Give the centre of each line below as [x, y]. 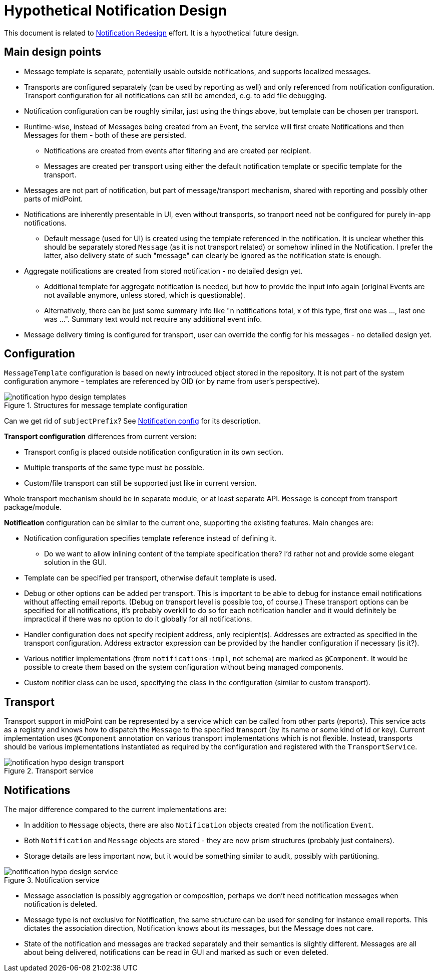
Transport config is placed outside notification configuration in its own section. [154, 452]
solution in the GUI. [76, 562]
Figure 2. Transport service [49, 771]
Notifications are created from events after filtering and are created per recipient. [178, 150]
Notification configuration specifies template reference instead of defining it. [150, 538]
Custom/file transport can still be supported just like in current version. [140, 483]
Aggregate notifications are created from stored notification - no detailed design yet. [163, 271]
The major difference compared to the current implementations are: [115, 810]
